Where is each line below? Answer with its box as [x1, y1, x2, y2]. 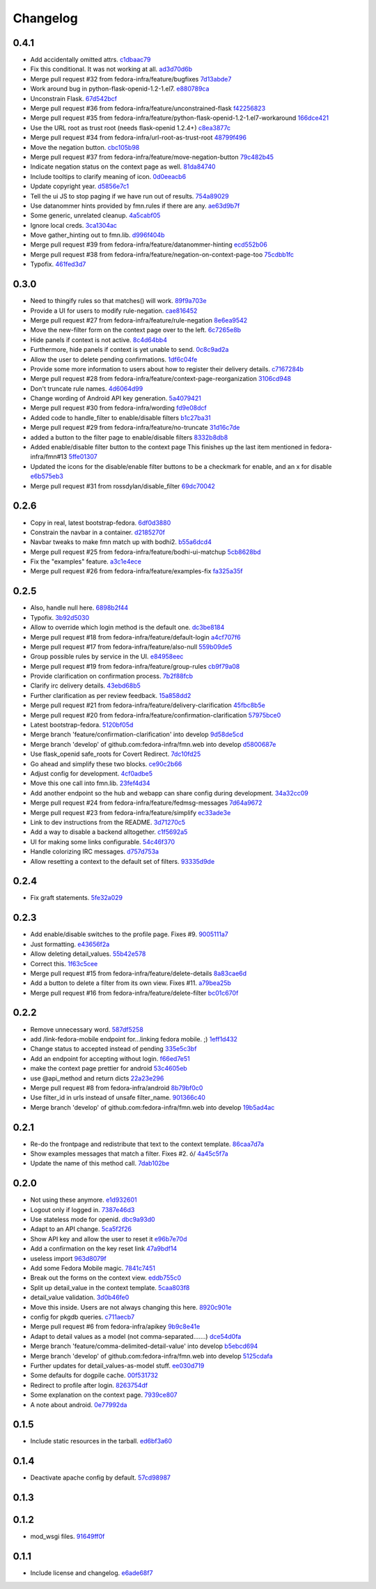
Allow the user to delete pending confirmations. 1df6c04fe [30, 355, 198, 364]
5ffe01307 [68, 453, 97, 461]
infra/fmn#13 [30, 453, 68, 461]
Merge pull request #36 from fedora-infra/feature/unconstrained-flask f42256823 [30, 104, 266, 113]
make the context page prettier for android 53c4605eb [30, 1064, 187, 1073]
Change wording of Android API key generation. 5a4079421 [30, 394, 201, 403]
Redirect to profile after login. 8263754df [30, 1381, 148, 1389]
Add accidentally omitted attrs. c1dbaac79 [30, 56, 151, 64]
